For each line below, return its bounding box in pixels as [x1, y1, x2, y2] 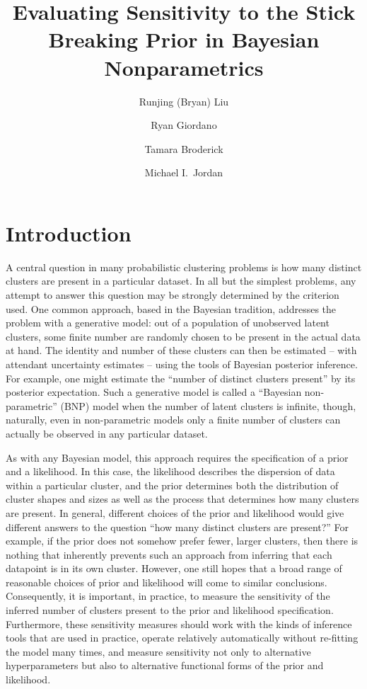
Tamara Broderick [144, 141, 223, 156]
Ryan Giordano [151, 118, 217, 132]
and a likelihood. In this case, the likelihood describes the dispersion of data [6, 464, 335, 479]
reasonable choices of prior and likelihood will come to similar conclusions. [6, 574, 327, 589]
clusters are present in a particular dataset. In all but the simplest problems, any [6, 273, 356, 288]
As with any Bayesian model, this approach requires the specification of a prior [6, 450, 349, 465]
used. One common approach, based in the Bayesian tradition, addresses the [6, 301, 337, 316]
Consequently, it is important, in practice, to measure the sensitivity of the [6, 588, 330, 603]
